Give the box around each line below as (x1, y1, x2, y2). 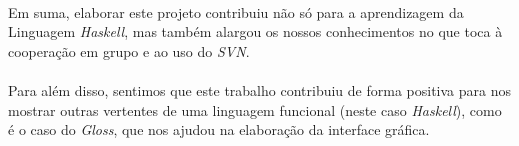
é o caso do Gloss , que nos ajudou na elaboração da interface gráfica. (8, 119, 430, 140)
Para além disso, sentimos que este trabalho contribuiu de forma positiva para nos (8, 79, 511, 100)
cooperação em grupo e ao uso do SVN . (8, 40, 250, 61)
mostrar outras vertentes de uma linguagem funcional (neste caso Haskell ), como (8, 99, 502, 120)
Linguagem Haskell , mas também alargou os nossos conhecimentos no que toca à (8, 21, 503, 42)
